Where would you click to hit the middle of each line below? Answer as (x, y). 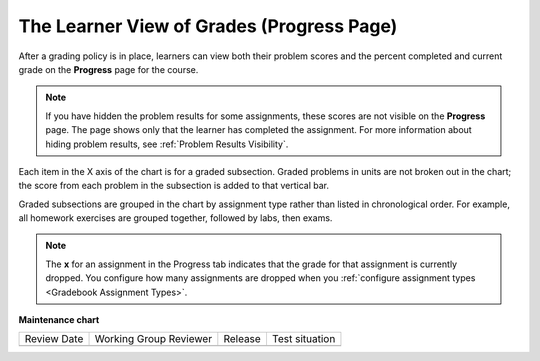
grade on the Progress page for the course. (108, 69)
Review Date (54, 339)
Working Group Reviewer (153, 339)
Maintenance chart (59, 320)
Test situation (303, 339)
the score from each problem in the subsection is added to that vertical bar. (174, 186)
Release (242, 339)
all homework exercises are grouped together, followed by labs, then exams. (175, 218)
